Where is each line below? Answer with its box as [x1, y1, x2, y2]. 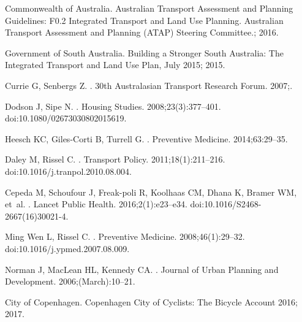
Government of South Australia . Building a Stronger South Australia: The [5, 46, 284, 59]
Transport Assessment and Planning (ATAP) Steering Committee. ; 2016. [5, 26, 279, 39]
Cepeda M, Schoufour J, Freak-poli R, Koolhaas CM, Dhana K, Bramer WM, [5, 185, 297, 198]
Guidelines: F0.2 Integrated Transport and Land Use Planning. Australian [5, 13, 284, 26]
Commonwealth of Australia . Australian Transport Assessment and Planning [5, 2, 293, 14]
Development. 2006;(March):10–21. [5, 275, 135, 288]
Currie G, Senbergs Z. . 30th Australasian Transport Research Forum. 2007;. [5, 79, 293, 91]
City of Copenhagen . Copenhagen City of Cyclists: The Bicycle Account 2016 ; [5, 295, 298, 308]
